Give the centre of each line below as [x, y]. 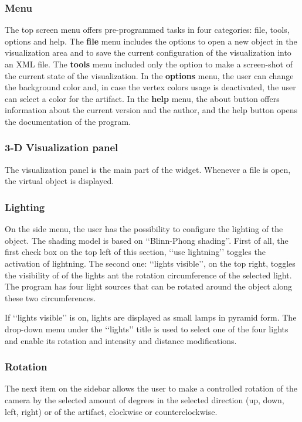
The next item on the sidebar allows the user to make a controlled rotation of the [151, 388]
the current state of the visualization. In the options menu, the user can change [149, 75]
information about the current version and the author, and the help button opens [151, 110]
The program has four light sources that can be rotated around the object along [149, 286]
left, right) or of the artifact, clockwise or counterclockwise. [111, 411]
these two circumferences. [50, 297]
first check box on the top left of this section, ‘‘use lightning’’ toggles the [135, 252]
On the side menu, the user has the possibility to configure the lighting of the [144, 229]
